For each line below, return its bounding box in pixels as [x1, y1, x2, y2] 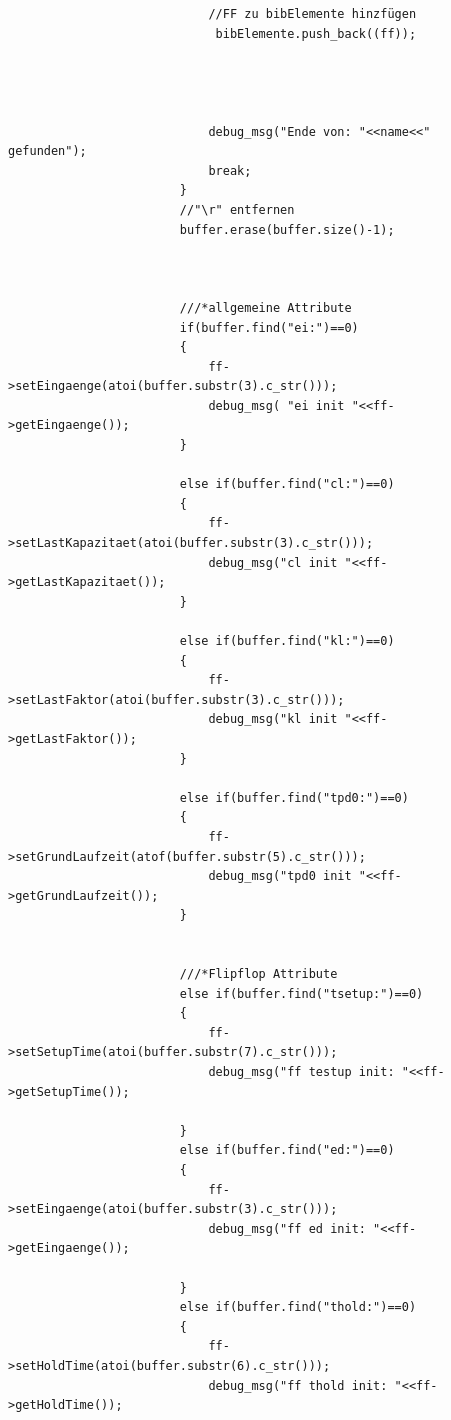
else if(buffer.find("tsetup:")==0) [179, 986, 424, 1001]
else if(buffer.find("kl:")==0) [179, 634, 395, 648]
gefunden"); [8, 144, 87, 159]
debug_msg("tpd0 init [208, 869, 352, 884]
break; [208, 163, 252, 178]
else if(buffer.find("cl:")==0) [179, 477, 395, 492]
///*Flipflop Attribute [179, 967, 338, 982]
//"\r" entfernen [179, 202, 295, 217]
